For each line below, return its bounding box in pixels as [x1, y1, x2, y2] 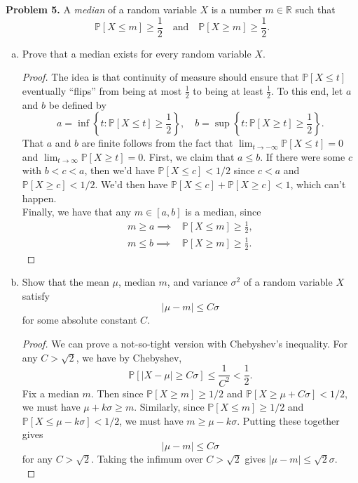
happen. [22, 190, 57, 205]
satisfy [22, 288, 50, 303]
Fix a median [22, 385, 79, 400]
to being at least [193, 83, 263, 98]
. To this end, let [270, 83, 343, 98]
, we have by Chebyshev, [76, 350, 182, 364]
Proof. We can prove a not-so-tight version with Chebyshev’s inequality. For [22, 336, 347, 350]
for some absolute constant [22, 312, 137, 327]
